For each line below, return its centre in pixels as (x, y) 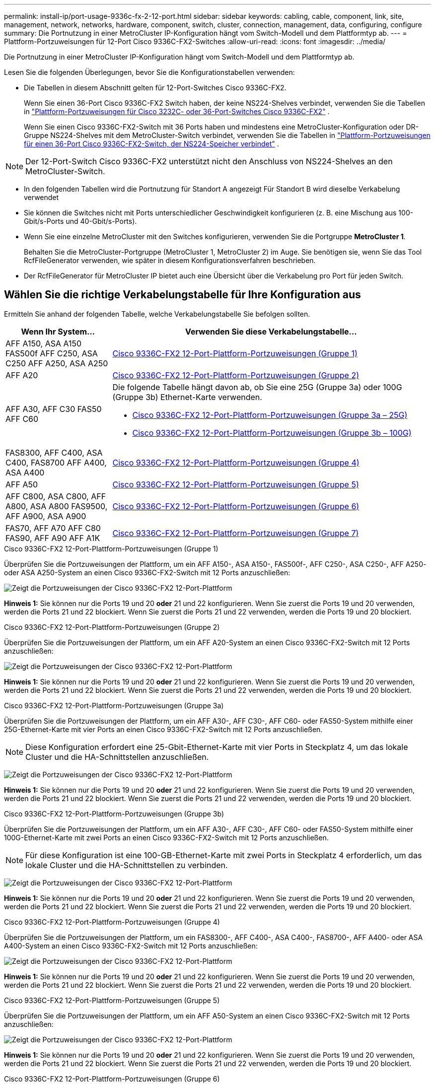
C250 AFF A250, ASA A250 (57, 363)
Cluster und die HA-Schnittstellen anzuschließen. (117, 757)
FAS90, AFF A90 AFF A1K (53, 538)
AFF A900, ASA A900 (46, 516)
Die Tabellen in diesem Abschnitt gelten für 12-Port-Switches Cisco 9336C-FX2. (155, 88)
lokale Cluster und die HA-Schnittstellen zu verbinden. (127, 865)
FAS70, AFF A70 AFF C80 (53, 528)
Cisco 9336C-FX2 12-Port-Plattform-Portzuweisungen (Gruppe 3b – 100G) (272, 433)
